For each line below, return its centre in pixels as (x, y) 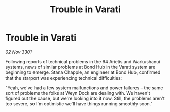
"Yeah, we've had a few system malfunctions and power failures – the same (84, 88)
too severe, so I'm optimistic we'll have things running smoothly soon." (79, 104)
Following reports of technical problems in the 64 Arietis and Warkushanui (83, 61)
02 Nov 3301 (19, 52)
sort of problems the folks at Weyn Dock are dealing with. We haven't (78, 93)
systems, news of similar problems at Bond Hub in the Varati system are (80, 67)
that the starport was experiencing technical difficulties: (64, 78)
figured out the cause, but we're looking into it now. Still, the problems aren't (85, 98)
